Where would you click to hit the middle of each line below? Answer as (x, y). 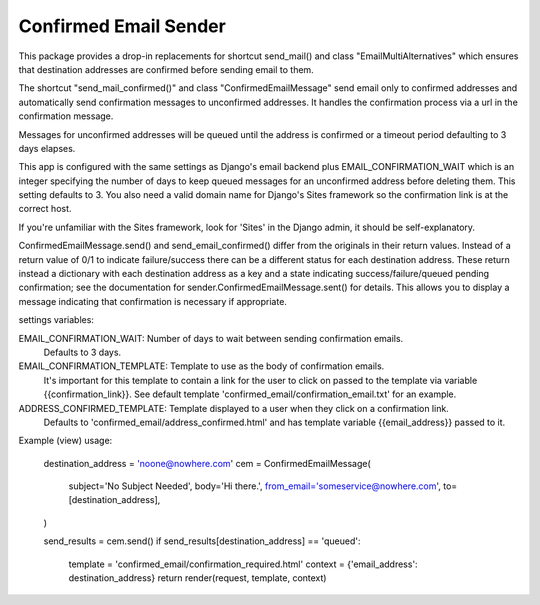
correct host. (45, 209)
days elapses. (47, 148)
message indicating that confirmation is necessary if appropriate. (152, 301)
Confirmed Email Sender (122, 26)
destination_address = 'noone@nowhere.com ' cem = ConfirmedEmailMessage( (207, 463)
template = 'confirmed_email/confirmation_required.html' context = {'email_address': (243, 564)
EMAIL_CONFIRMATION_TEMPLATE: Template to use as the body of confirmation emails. (201, 366)
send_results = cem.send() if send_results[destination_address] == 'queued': (202, 541)
